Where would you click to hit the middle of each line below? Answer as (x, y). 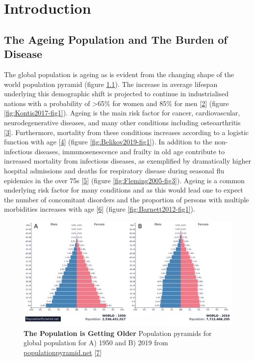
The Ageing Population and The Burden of (116, 39)
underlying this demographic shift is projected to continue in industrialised (116, 94)
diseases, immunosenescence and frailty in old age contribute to (130, 151)
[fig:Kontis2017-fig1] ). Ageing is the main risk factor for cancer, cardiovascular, (122, 113)
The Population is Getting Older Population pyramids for (118, 333)
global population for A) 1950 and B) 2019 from (96, 343)
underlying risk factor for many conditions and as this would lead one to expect (124, 190)
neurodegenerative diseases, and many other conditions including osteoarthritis (122, 122)
